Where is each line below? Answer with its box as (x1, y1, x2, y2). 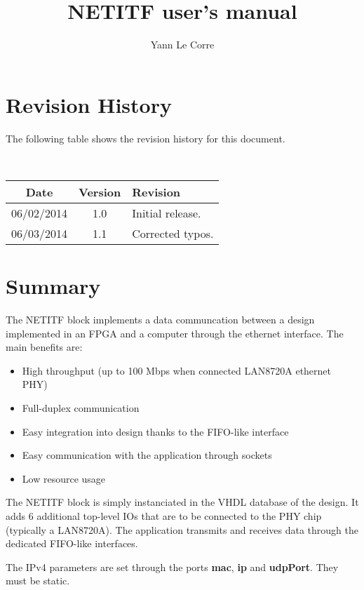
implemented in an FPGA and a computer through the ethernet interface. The (6, 326, 344, 340)
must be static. (6, 573, 70, 588)
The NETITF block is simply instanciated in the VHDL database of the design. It (6, 495, 359, 509)
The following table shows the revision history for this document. (6, 130, 285, 145)
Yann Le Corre (150, 37, 215, 52)
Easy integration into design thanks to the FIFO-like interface (22, 424, 289, 438)
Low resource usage (22, 471, 106, 485)
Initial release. (132, 204, 201, 221)
